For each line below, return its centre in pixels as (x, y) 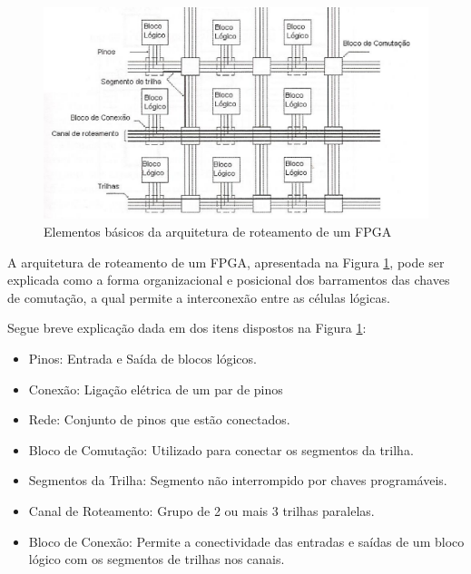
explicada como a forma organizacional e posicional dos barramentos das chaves (229, 280)
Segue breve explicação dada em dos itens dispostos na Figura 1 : (187, 328)
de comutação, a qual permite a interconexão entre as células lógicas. (199, 297)
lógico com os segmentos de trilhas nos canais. (157, 559)
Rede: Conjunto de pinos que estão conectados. (159, 419)
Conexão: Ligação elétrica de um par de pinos (156, 389)
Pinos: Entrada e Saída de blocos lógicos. (142, 358)
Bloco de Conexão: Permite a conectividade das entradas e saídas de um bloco (246, 541)
